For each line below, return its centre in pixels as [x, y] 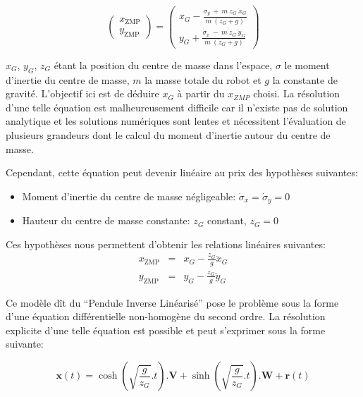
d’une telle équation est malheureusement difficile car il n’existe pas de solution [177, 107]
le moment [307, 65]
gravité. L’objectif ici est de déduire [82, 93]
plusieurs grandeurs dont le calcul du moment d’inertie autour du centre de [168, 135]
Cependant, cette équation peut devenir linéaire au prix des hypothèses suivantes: [182, 172]
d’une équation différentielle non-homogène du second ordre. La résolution [166, 316]
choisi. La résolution [297, 93]
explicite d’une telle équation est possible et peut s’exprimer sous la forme [166, 330]
